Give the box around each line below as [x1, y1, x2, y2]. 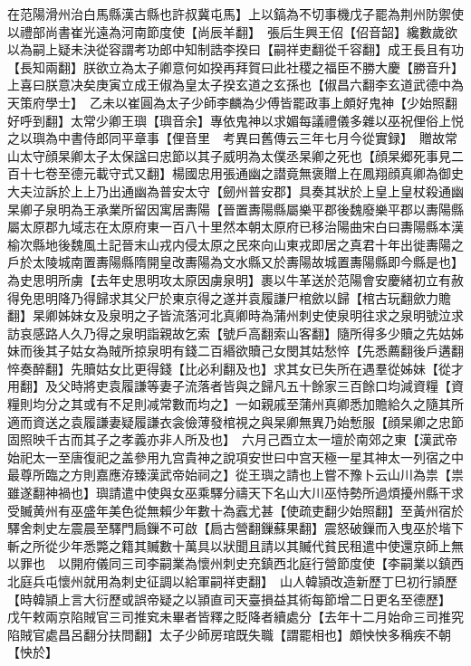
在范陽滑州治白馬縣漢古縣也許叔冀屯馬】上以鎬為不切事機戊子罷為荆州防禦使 [7, 5, 464, 23]
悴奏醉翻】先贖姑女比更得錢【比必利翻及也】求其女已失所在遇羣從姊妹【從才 [7, 358, 464, 377]
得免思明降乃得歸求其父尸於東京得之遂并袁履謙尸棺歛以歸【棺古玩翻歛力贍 [7, 288, 451, 307]
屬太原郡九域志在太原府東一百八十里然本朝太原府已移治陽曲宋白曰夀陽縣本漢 [7, 217, 464, 236]
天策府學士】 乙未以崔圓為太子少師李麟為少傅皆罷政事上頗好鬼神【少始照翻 [7, 92, 457, 111]
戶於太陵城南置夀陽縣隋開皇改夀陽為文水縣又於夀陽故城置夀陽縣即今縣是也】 [7, 252, 464, 271]
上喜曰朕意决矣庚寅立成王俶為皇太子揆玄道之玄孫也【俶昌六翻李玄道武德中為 [7, 75, 464, 94]
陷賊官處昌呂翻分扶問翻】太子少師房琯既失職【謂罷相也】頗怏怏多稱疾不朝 [7, 624, 451, 643]
